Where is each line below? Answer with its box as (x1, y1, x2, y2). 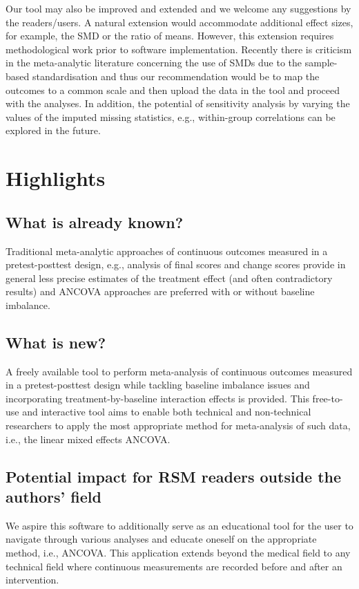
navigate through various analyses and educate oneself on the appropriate (6, 532, 317, 546)
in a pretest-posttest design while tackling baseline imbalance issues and (6, 377, 310, 392)
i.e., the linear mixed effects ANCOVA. (6, 431, 171, 446)
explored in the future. (6, 123, 101, 138)
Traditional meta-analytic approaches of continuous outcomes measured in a (6, 243, 328, 258)
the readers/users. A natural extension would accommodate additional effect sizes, (6, 15, 353, 29)
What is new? (6, 331, 106, 353)
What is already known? (6, 211, 184, 232)
